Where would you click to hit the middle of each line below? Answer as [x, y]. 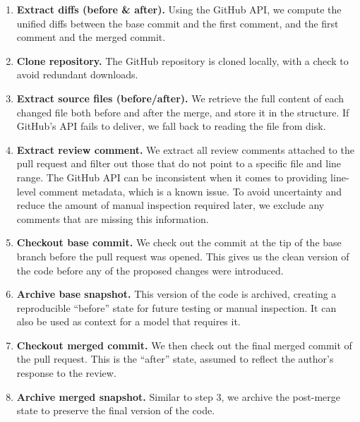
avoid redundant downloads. [77, 74]
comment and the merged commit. [91, 37]
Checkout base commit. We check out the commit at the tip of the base [179, 242]
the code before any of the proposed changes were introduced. [150, 270]
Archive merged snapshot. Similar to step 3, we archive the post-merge [178, 396]
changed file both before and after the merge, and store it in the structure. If [183, 112]
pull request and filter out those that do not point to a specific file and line [179, 163]
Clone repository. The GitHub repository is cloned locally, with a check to [182, 60]
